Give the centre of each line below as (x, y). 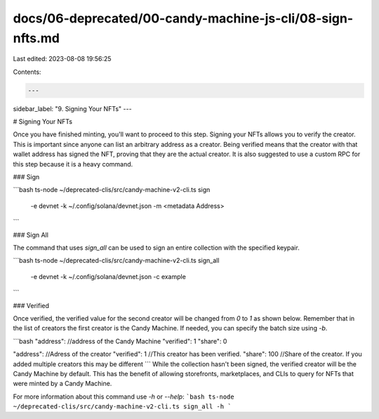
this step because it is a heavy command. (73, 164)
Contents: (27, 72)
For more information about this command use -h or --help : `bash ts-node (124, 397)
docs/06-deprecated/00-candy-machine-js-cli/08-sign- (183, 18)
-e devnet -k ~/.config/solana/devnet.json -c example (108, 276)
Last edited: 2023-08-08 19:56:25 (62, 59)
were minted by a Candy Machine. (62, 384)
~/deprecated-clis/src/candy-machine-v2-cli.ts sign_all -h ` (122, 407)
